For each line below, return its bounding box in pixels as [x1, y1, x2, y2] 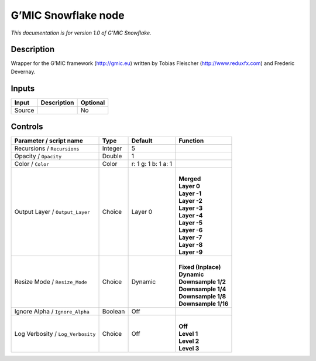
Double [102, 152, 122, 161]
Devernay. [11, 68, 36, 75]
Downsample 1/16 [178, 299, 229, 308]
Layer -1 [178, 189, 202, 197]
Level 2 [178, 337, 200, 345]
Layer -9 [178, 248, 203, 256]
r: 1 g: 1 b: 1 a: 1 [131, 160, 173, 168]
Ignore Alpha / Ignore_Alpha [14, 308, 90, 316]
